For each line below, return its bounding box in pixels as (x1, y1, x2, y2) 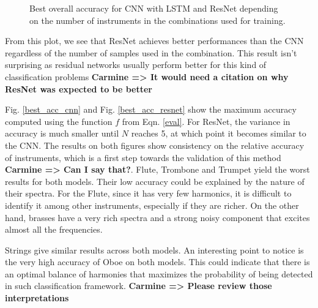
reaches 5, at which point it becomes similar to (131, 127, 306, 140)
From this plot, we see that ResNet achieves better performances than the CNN (5, 34, 304, 47)
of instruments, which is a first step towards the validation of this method (5, 151, 281, 163)
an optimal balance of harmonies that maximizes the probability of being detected (5, 267, 313, 280)
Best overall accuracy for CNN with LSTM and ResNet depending (29, 2, 278, 14)
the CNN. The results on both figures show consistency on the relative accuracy (5, 138, 305, 151)
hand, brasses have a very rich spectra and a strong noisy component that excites (5, 211, 310, 223)
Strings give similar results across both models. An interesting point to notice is (5, 243, 304, 256)
